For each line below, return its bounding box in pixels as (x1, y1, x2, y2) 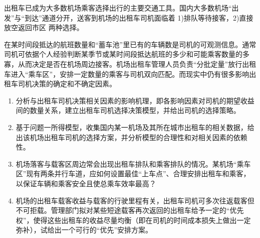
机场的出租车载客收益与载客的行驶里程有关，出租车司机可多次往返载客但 (16, 195, 254, 205)
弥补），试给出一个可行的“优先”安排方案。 (16, 224, 153, 235)
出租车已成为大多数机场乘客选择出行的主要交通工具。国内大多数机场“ (4, 3, 232, 13)
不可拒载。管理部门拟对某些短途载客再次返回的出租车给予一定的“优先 (16, 205, 244, 215)
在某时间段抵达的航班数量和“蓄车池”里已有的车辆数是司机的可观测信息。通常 (4, 39, 256, 49)
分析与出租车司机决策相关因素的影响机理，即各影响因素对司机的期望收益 (16, 95, 254, 105)
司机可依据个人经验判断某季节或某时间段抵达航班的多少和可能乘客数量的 (4, 49, 242, 59)
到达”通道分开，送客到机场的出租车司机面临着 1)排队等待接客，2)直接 (25, 12, 253, 23)
